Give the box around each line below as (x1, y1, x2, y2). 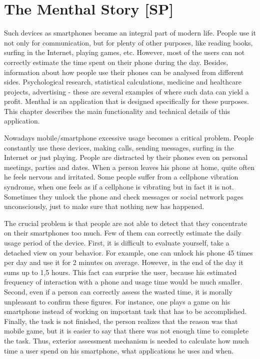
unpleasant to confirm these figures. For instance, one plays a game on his (4, 296, 230, 306)
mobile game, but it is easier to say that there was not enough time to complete (4, 325, 249, 336)
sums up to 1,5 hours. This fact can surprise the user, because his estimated (4, 266, 237, 277)
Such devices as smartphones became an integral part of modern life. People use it (4, 27, 256, 38)
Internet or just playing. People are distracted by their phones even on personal (4, 152, 248, 162)
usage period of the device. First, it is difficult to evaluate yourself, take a (4, 237, 229, 247)
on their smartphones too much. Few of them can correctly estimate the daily (4, 227, 241, 238)
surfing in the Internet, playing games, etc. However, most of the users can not (4, 47, 245, 57)
